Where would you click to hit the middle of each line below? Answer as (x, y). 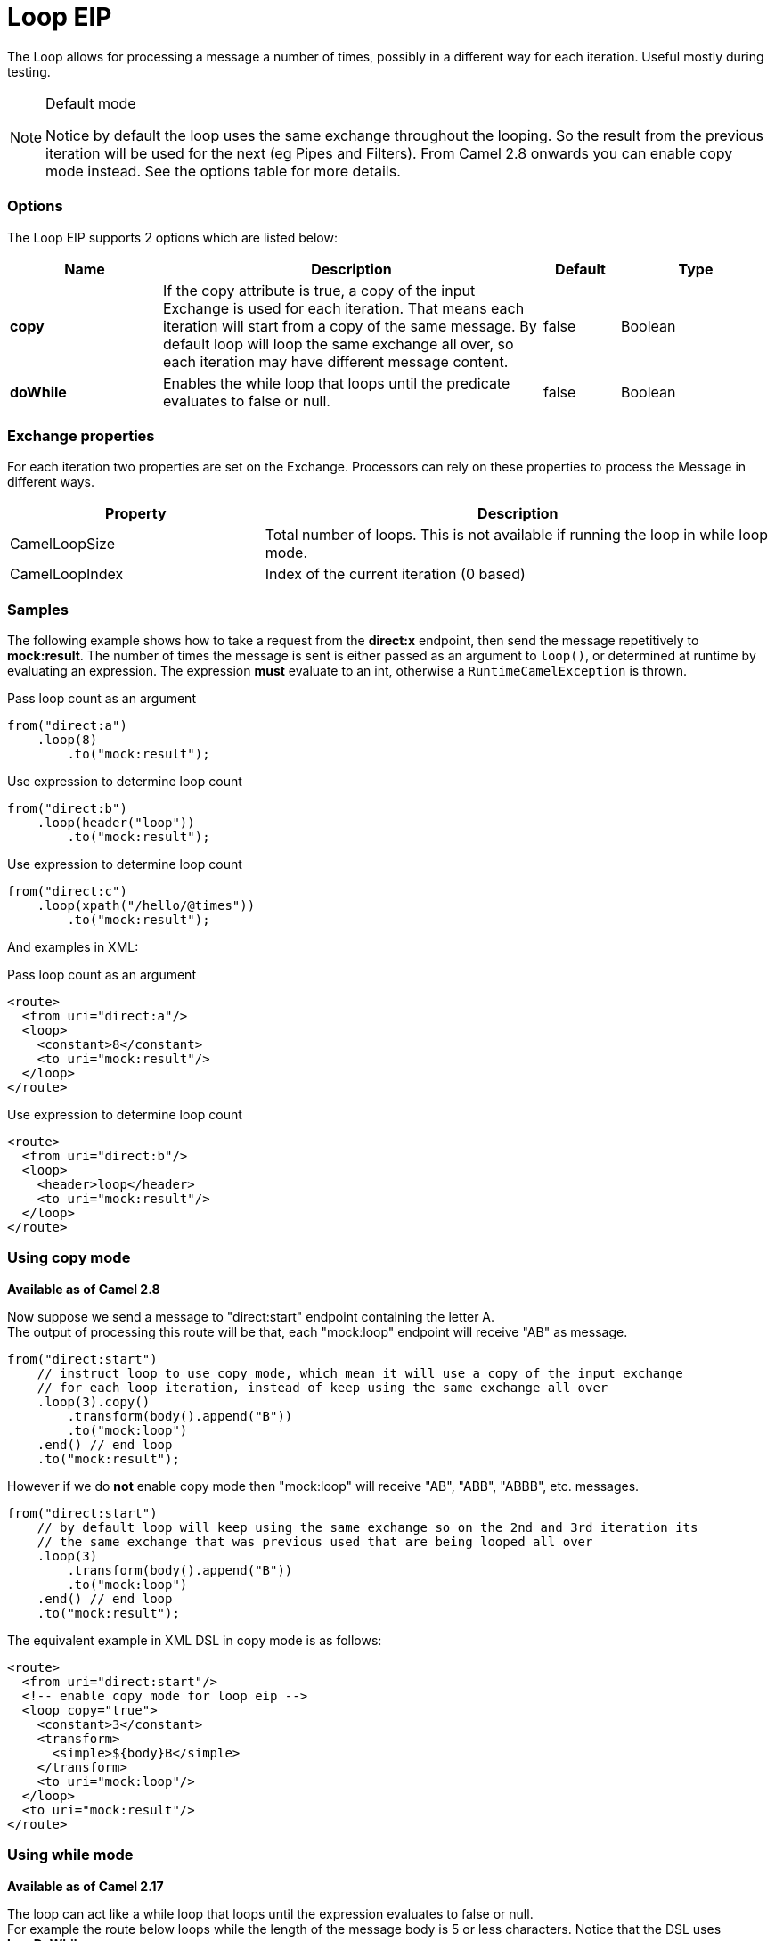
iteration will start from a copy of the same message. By (350, 326)
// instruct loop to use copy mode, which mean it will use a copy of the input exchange (360, 1373)
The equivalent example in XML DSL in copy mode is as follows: (195, 1640)
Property (136, 514)
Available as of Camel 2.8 (84, 1289)
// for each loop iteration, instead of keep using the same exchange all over (322, 1387)
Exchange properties (81, 435)
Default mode (91, 103)
